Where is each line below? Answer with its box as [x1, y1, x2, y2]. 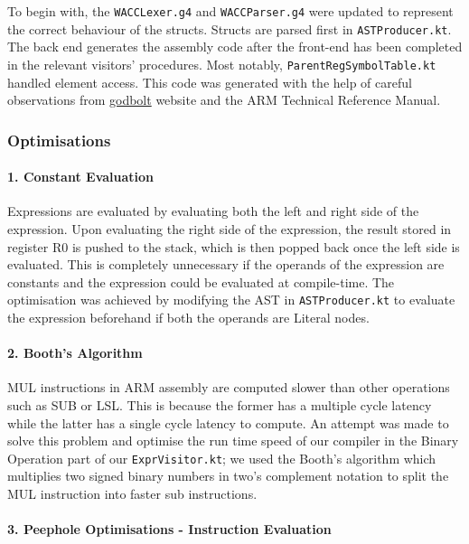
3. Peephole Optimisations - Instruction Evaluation [7, 520, 332, 539]
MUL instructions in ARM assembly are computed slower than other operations [7, 378, 450, 397]
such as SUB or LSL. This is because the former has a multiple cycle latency [7, 396, 432, 414]
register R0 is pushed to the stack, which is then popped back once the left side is [7, 237, 460, 256]
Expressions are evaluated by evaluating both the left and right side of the [7, 202, 419, 220]
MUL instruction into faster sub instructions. [7, 484, 258, 503]
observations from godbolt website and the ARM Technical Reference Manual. [7, 90, 441, 109]
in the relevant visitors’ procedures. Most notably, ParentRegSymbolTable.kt [7, 54, 436, 73]
